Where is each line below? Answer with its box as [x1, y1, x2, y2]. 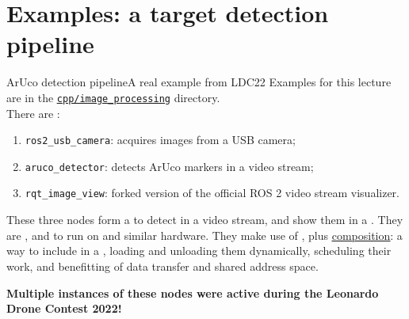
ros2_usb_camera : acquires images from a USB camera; [25, 131, 296, 148]
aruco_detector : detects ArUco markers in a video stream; [25, 158, 314, 174]
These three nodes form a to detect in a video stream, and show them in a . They [6, 211, 403, 228]
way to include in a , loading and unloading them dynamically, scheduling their [6, 242, 392, 259]
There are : [6, 104, 60, 121]
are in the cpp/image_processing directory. [6, 89, 220, 105]
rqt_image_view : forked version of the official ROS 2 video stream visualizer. [25, 184, 399, 201]
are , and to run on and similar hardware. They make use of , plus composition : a [6, 226, 403, 243]
